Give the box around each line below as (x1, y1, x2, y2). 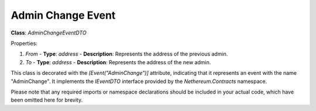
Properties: (11, 40, 38, 47)
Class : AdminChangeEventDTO (11, 29, 87, 36)
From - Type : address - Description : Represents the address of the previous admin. (25, 50, 228, 58)
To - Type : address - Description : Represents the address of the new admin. (25, 58, 211, 65)
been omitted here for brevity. (11, 96, 83, 103)
